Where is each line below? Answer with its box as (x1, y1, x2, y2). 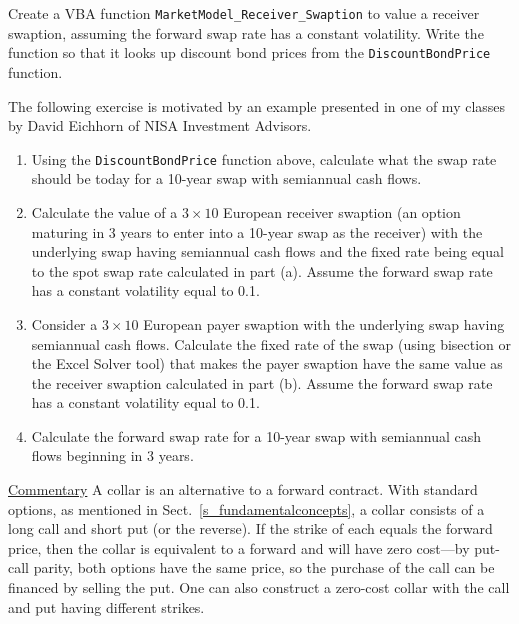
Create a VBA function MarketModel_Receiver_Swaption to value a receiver (8, 3, 480, 23)
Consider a (31, 313, 98, 334)
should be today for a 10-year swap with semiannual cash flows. (31, 168, 422, 189)
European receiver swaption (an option (223, 201, 461, 222)
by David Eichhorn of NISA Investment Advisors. (8, 115, 312, 136)
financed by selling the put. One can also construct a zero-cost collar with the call (8, 577, 510, 598)
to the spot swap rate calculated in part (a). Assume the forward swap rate (31, 260, 493, 281)
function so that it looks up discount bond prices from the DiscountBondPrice (8, 42, 491, 63)
